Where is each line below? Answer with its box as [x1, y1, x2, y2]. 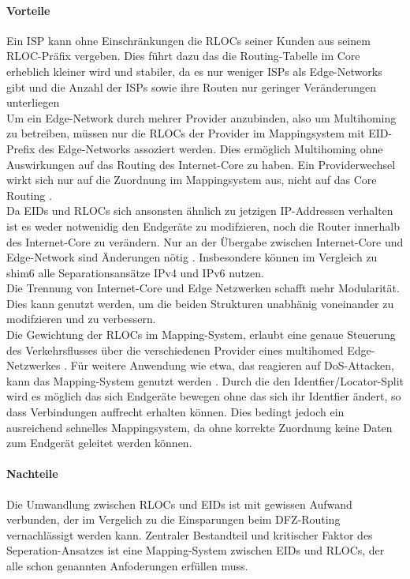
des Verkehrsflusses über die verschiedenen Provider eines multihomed [6, 341, 344, 358]
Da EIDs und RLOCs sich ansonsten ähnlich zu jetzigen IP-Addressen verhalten [6, 202, 393, 219]
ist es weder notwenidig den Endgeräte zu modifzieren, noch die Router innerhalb [6, 217, 400, 234]
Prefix [6, 140, 35, 156]
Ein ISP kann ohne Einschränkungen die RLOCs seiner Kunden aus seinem [6, 32, 371, 48]
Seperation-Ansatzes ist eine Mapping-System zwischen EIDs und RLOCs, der [6, 542, 385, 558]
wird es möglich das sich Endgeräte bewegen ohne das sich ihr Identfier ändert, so [6, 388, 401, 404]
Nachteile [6, 465, 58, 482]
